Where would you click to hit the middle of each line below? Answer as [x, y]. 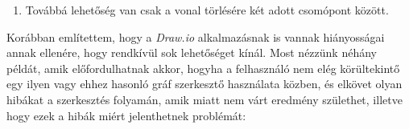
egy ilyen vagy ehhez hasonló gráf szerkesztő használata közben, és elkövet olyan [204, 84]
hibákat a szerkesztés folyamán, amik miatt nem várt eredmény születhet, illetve [204, 99]
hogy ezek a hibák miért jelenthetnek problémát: [126, 115]
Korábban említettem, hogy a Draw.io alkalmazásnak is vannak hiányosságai [196, 36]
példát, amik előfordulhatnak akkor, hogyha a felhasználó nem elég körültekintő [203, 68]
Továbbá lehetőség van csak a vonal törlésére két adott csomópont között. [207, 10]
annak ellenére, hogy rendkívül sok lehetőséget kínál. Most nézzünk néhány [192, 52]
